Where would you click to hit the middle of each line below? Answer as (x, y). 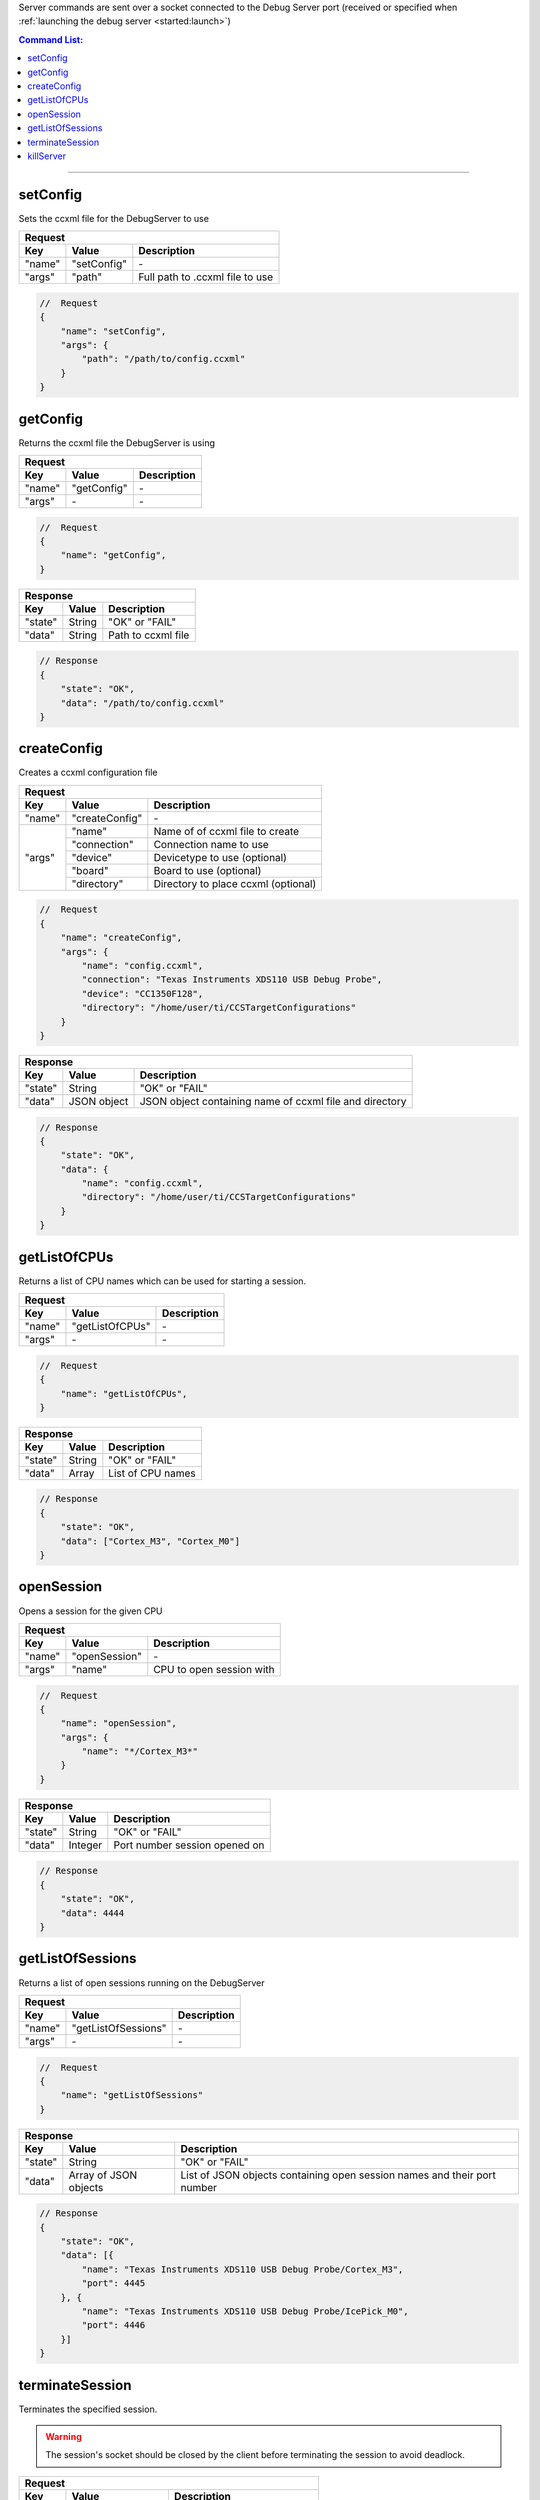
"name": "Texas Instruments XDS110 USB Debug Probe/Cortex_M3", (242, 2269)
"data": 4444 (92, 1913)
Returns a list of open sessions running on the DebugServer (141, 1982)
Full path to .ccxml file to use (206, 277)
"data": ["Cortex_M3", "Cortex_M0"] (150, 1541)
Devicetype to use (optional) (220, 857)
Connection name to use (211, 844)
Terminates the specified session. (88, 2409)
